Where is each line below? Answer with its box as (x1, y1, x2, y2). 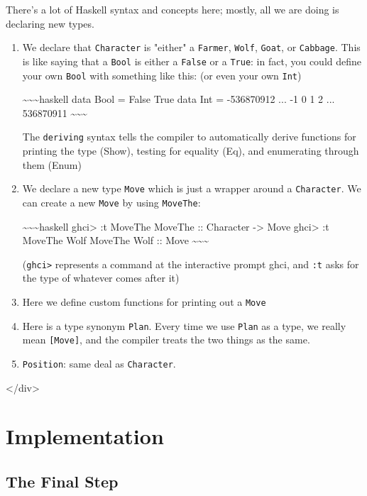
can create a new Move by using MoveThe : (22, 194, 201, 209)
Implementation (6, 421, 164, 451)
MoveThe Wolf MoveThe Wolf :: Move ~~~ (22, 233, 209, 248)
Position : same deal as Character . (22, 356, 176, 370)
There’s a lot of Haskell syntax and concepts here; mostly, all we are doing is (6, 2, 339, 16)
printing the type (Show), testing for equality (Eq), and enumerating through (22, 143, 359, 158)
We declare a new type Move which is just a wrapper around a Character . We (22, 181, 361, 196)
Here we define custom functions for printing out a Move (22, 294, 266, 309)
